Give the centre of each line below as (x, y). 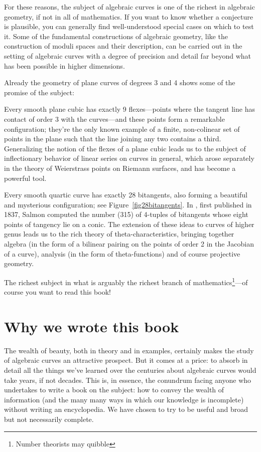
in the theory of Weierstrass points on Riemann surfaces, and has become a (120, 168)
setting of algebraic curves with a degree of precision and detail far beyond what (127, 55)
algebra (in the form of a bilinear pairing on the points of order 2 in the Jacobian (129, 244)
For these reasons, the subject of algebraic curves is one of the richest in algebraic (129, 7)
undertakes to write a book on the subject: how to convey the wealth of (114, 390)
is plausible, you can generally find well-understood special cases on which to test (129, 26)
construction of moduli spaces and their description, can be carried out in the (123, 46)
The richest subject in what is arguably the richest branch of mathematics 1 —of (126, 281)
